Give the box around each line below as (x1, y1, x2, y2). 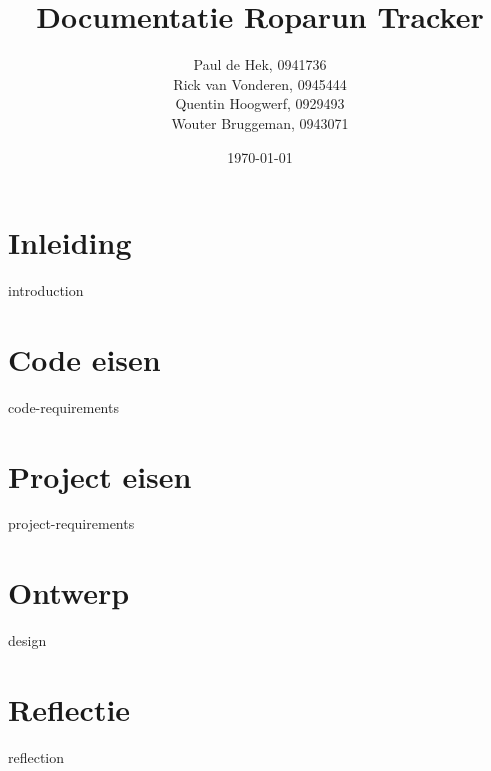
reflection (8, 746, 65, 767)
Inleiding (8, 222, 132, 263)
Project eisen (8, 455, 192, 496)
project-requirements (8, 513, 135, 534)
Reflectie (8, 688, 131, 729)
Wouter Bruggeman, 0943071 (171, 112, 349, 133)
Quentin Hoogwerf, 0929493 (175, 93, 345, 114)
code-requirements (8, 396, 119, 417)
